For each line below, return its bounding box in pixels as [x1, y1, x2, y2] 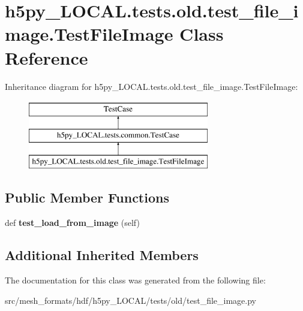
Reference [5, 45, 88, 70]
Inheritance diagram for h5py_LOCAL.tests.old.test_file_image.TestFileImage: [5, 80, 298, 92]
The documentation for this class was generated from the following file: [5, 274, 266, 286]
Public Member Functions [5, 188, 169, 207]
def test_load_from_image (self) [5, 216, 140, 229]
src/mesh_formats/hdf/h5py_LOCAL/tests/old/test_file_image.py [5, 294, 256, 306]
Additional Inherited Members [5, 246, 199, 264]
